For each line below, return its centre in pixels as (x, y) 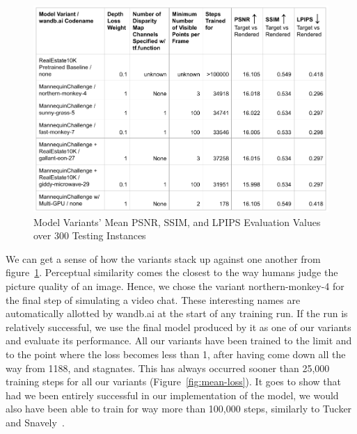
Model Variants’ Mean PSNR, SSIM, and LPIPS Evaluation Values (177, 222)
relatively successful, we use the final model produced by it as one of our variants (178, 327)
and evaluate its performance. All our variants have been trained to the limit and (179, 340)
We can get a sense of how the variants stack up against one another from (163, 258)
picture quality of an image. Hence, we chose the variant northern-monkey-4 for (175, 286)
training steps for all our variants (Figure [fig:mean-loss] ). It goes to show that (174, 381)
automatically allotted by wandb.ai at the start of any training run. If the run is (177, 313)
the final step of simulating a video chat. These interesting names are (153, 299)
